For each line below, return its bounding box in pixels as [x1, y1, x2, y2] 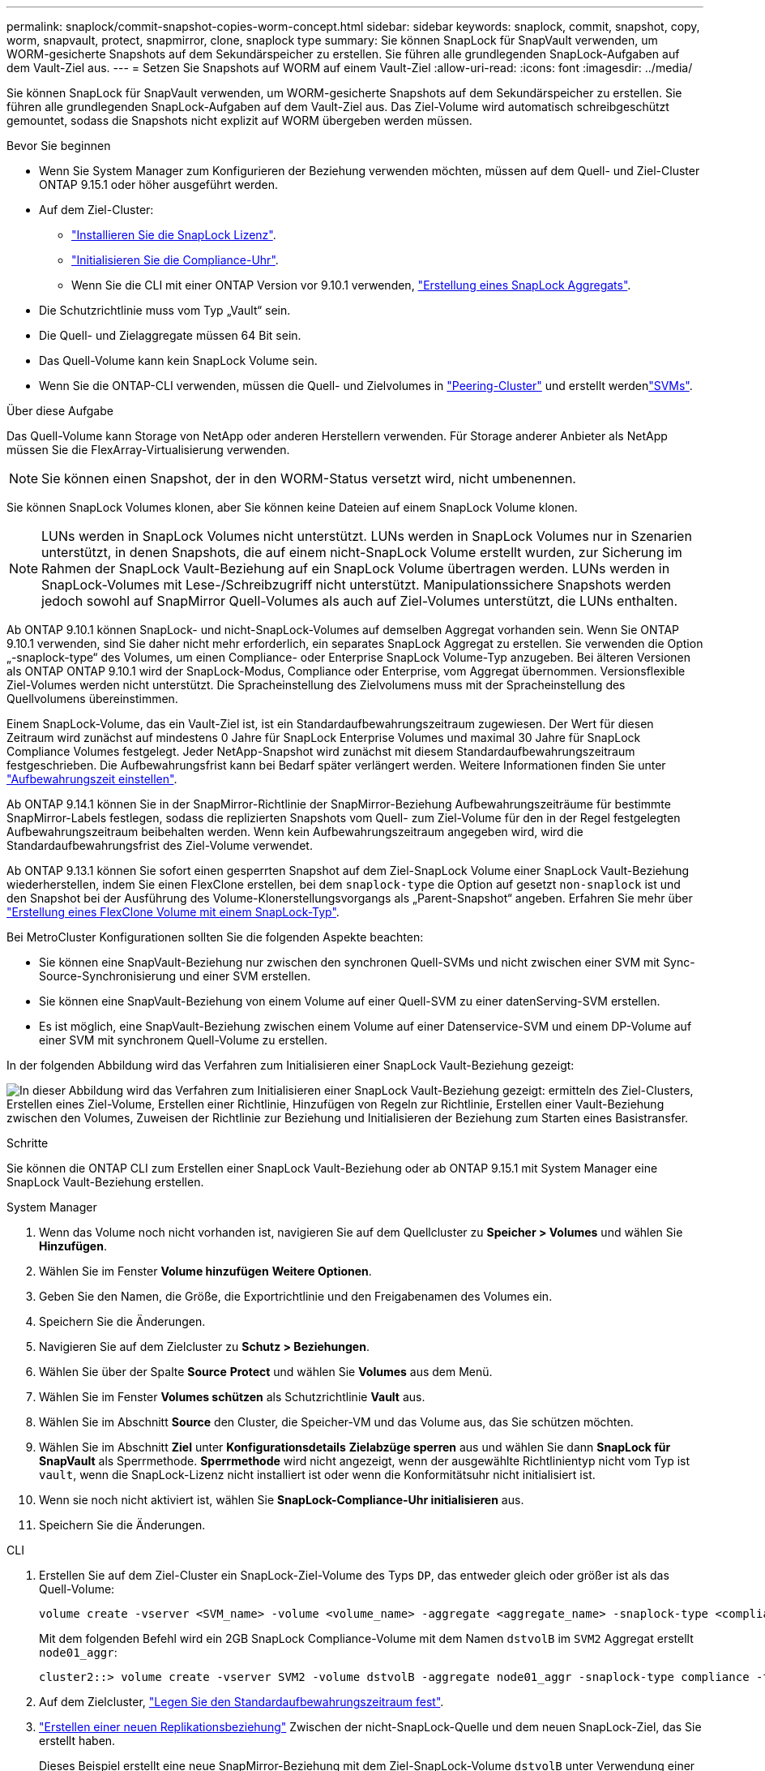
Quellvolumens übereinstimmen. [6, 692, 178, 705]
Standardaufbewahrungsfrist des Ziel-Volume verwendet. [6, 838, 313, 852]
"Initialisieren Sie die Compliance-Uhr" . [71, 253, 279, 267]
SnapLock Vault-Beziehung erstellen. [6, 1175, 204, 1189]
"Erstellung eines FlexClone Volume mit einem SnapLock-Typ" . [6, 905, 340, 919]
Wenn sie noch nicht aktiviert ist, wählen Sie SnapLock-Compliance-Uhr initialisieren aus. [39, 1493, 524, 1507]
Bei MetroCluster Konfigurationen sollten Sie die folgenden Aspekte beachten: [6, 930, 424, 944]
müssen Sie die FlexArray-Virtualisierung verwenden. [6, 443, 290, 457]
